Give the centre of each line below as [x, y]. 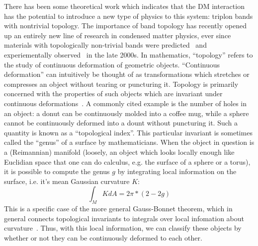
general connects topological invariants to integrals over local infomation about [124, 218]
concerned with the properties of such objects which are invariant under [113, 93]
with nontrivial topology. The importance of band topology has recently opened [125, 26]
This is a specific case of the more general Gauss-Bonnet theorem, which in [118, 209]
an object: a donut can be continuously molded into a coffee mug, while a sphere [127, 113]
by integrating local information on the [177, 171]
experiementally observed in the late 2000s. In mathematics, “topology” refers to [129, 54]
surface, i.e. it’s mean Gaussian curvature [67, 181]
